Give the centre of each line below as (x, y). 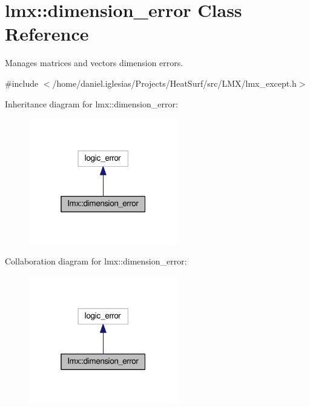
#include (22, 83)
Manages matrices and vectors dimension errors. (94, 63)
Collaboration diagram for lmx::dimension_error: (96, 261)
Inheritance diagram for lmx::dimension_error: (91, 103)
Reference (47, 34)
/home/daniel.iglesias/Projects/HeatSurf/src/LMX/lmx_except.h (174, 83)
